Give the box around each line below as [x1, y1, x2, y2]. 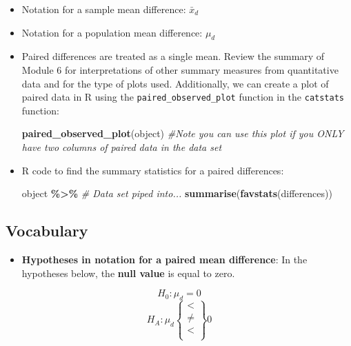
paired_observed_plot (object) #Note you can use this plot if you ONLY [21, 126, 344, 141]
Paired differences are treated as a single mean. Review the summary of [21, 49, 325, 63]
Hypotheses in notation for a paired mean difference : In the [21, 252, 308, 266]
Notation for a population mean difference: [21, 25, 203, 39]
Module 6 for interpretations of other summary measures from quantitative [21, 62, 339, 77]
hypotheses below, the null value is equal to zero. [21, 265, 235, 280]
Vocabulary [6, 220, 88, 241]
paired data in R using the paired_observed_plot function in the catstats [21, 90, 345, 104]
